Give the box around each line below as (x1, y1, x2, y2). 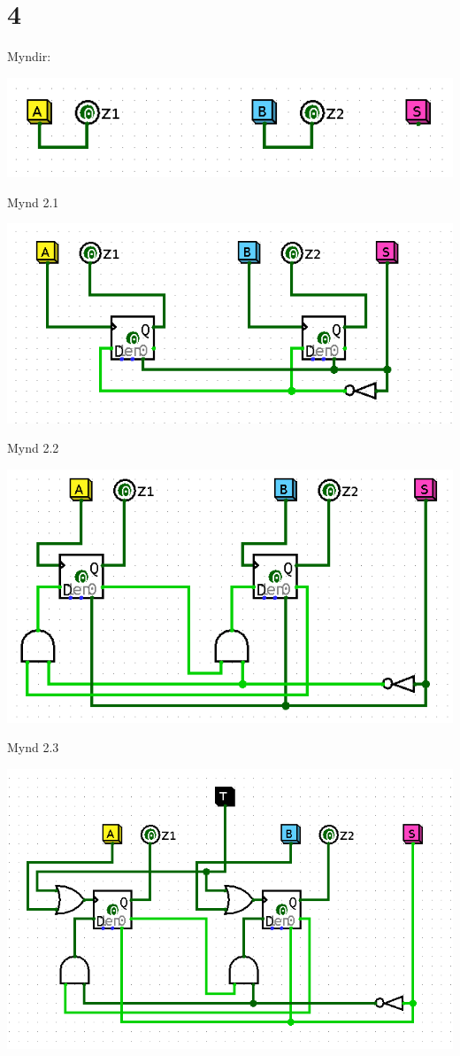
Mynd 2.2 (7, 439, 59, 457)
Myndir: (7, 47, 51, 66)
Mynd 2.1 (7, 192, 59, 211)
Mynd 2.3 (7, 738, 59, 757)
